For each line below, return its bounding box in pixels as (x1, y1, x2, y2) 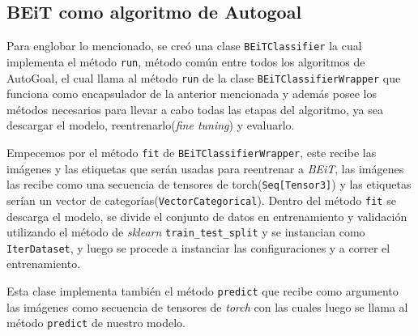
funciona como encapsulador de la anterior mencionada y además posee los (6, 85, 377, 102)
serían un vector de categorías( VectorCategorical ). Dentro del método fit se (6, 191, 396, 208)
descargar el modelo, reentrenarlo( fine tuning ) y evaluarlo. (6, 117, 295, 134)
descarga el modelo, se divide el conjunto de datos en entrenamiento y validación (6, 207, 407, 224)
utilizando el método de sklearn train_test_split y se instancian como (6, 223, 365, 240)
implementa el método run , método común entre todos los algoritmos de (6, 53, 365, 70)
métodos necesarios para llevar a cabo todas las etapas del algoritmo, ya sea (6, 100, 383, 117)
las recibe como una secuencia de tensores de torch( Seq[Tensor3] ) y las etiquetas (6, 176, 412, 193)
